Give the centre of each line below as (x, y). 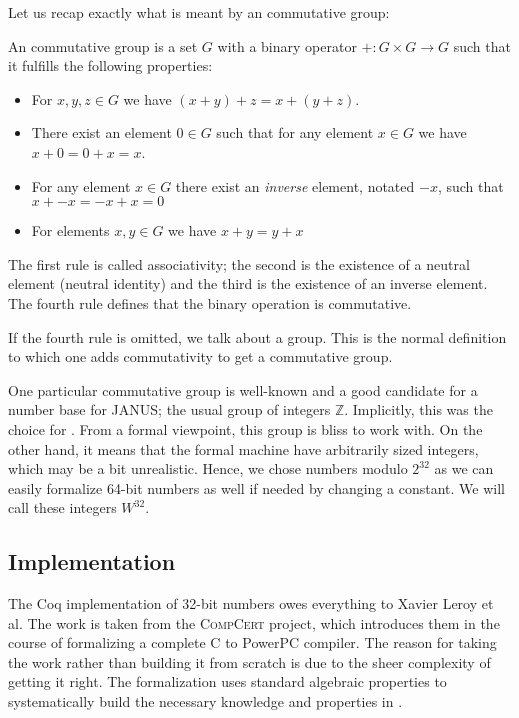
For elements (70, 230)
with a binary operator (287, 45)
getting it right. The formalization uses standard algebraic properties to (227, 681)
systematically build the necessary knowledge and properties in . (205, 701)
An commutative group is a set (103, 45)
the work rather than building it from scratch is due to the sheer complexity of (249, 661)
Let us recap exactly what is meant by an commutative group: (199, 12)
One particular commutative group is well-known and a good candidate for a (243, 389)
